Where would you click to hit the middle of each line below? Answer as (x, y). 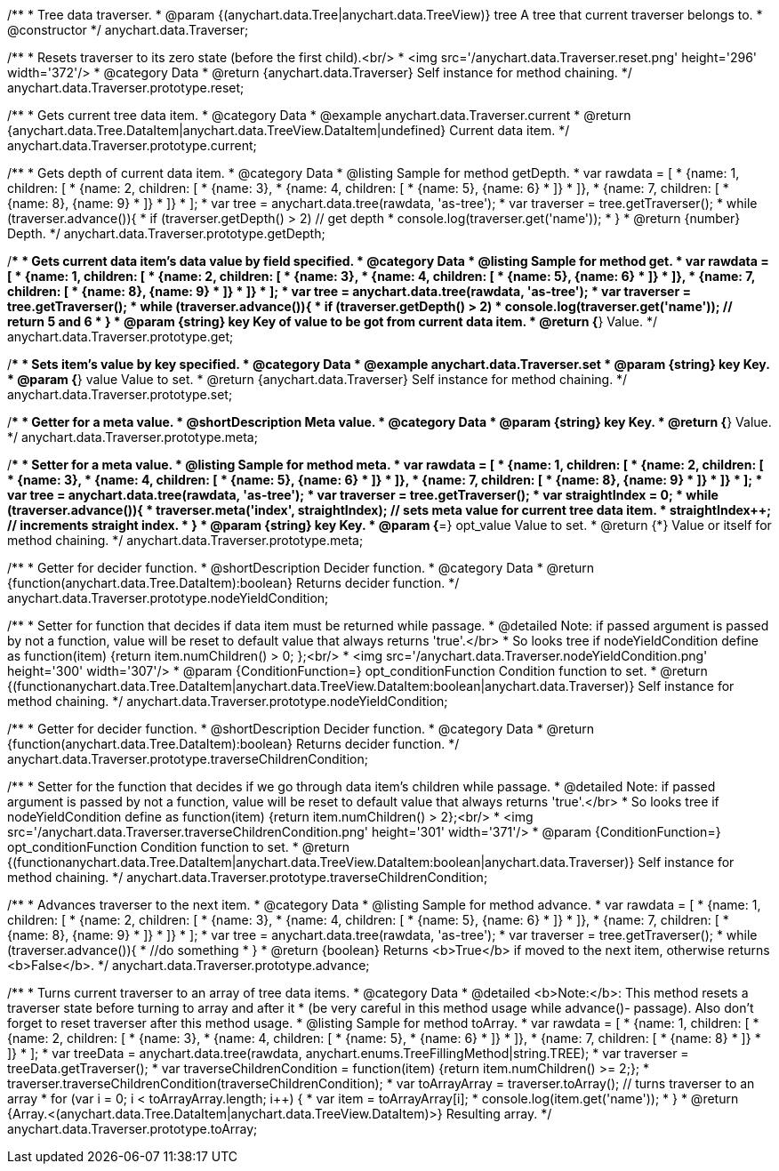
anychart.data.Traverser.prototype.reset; (126, 88)
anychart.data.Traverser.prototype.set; (120, 394)
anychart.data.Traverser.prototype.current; (132, 145)
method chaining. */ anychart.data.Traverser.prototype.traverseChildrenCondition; (248, 877)
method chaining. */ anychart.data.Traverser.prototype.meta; (185, 540)
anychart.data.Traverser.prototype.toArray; (133, 1129)
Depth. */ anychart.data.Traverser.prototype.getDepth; (166, 233)
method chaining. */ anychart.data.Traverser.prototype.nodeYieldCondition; (228, 701)
